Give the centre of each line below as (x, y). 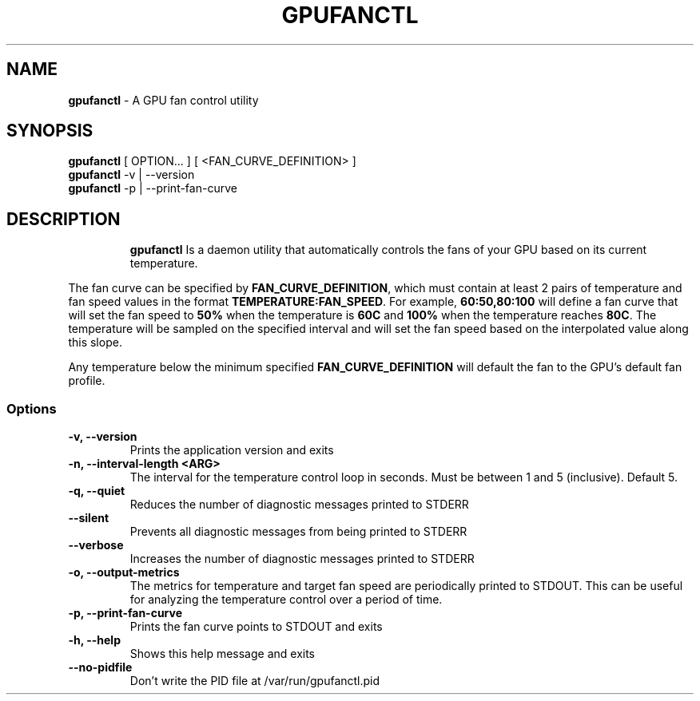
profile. (87, 381)
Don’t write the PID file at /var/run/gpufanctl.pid (255, 681)
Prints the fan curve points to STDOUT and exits (256, 627)
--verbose (96, 545)
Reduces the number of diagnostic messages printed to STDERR (299, 505)
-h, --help (94, 640)
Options (32, 408)
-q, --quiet (97, 491)
